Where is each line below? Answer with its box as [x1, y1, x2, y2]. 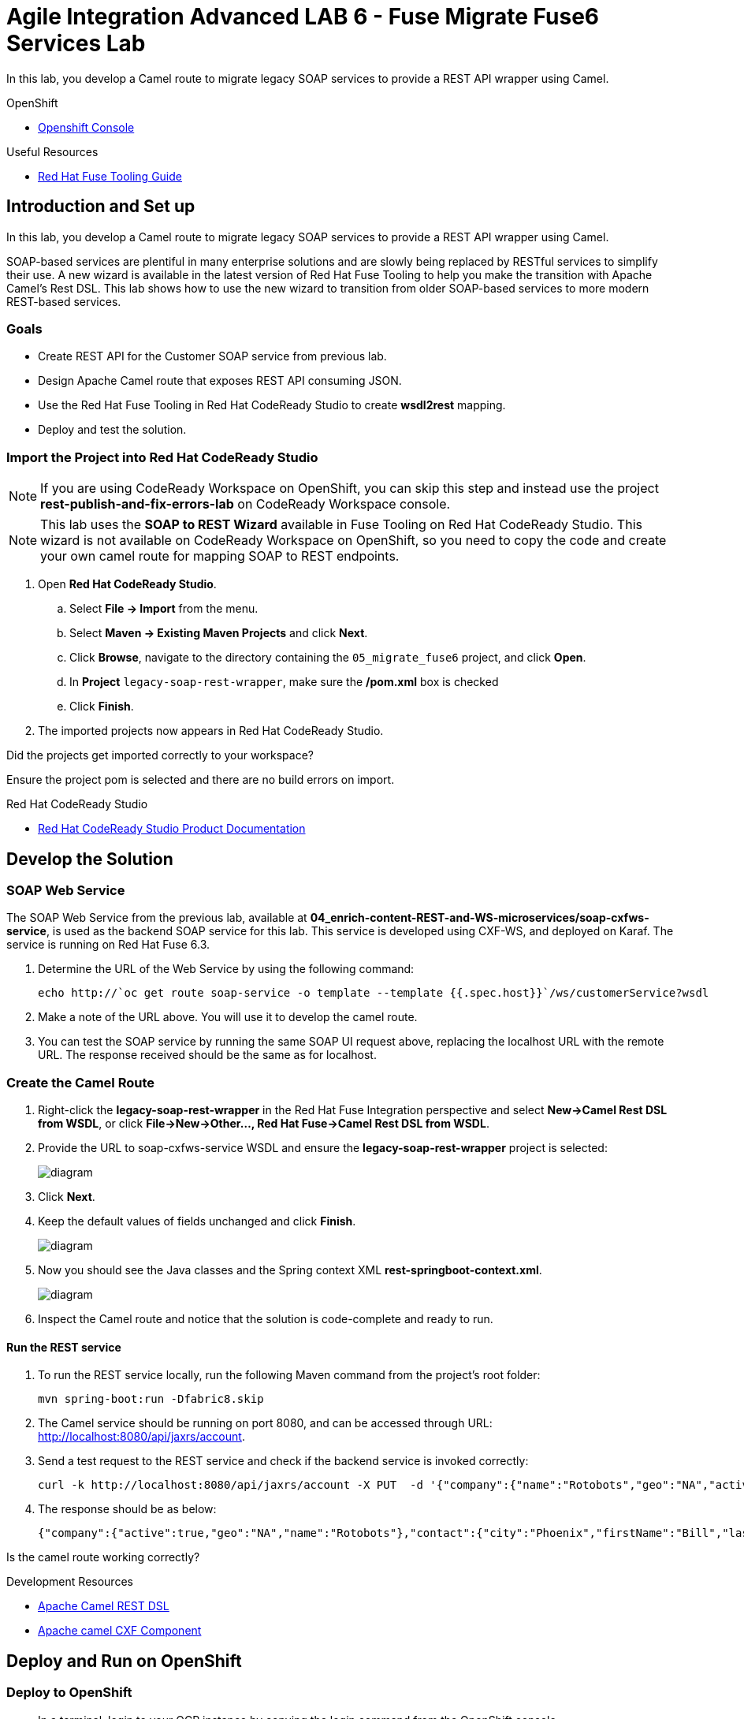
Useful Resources [6, 144, 99, 158]
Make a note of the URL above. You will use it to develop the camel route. [38, 1010, 418, 1024]
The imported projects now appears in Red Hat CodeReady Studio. [38, 724, 384, 738]
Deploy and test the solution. [38, 423, 187, 437]
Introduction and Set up [6, 196, 195, 217]
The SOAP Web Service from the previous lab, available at [6, 911, 307, 925]
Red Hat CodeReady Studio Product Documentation [38, 822, 306, 836]
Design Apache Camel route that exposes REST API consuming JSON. [38, 374, 402, 388]
